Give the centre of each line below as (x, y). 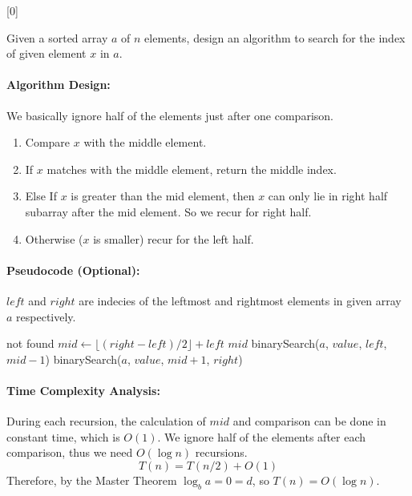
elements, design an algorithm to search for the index (275, 37)
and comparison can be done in (309, 421)
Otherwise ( (54, 238)
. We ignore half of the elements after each (262, 436)
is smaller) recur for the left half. (174, 238)
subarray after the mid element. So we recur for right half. (168, 211)
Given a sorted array (57, 37)
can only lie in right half (328, 196)
